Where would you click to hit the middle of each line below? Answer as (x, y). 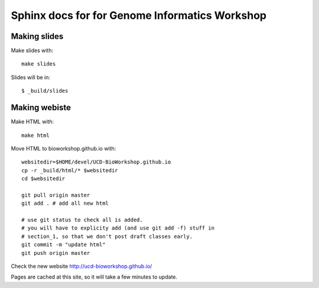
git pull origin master (56, 195)
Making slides (37, 36)
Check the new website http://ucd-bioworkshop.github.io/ (82, 266)
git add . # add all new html (65, 203)
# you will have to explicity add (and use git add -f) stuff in (118, 228)
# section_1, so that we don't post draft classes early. (107, 236)
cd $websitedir (43, 179)
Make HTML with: (32, 122)
